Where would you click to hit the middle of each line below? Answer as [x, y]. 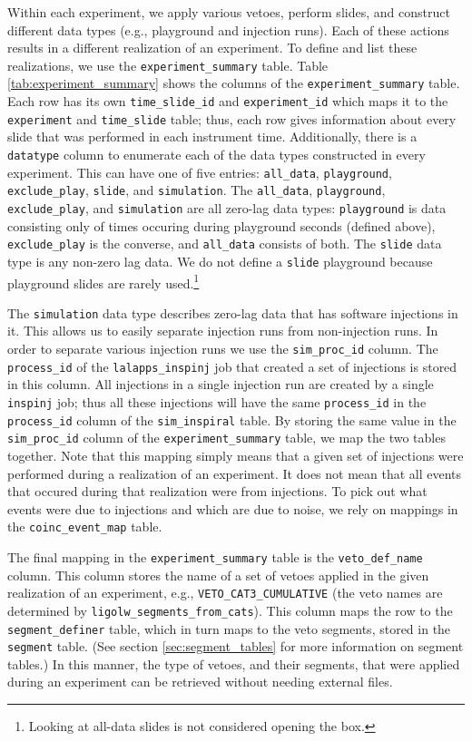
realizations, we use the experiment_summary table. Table [168, 65]
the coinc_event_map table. [85, 526]
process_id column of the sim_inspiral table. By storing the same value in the [232, 419]
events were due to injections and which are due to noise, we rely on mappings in [233, 508]
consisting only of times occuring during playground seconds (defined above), [221, 225]
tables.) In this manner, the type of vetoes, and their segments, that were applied [234, 663]
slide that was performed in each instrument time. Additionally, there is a [212, 136]
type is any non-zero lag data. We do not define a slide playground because [220, 261]
